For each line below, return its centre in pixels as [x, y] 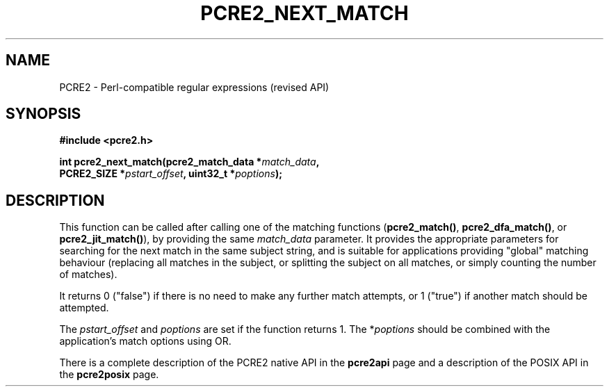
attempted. [84, 308]
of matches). [88, 275]
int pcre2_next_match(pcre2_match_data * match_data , [189, 162]
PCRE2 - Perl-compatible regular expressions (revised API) [194, 87]
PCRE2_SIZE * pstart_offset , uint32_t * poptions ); [171, 174]
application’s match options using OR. [145, 341]
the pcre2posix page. [109, 375]
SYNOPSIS [43, 114]
